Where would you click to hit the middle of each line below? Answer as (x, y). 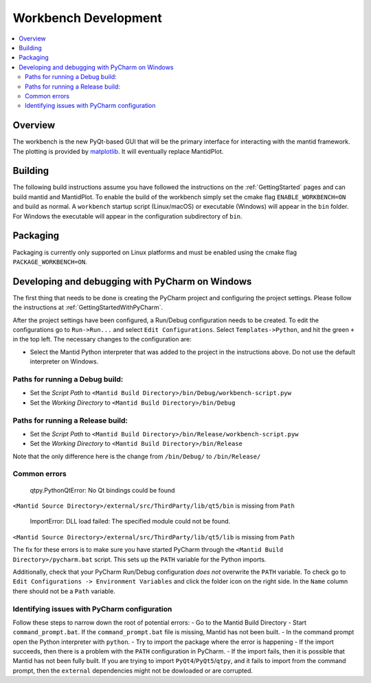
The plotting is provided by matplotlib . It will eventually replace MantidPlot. (118, 151)
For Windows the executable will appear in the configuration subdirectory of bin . (128, 216)
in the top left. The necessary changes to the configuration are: (102, 339)
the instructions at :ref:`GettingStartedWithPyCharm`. (88, 307)
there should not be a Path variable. (64, 591)
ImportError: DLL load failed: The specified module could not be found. (130, 522)
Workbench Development (87, 18)
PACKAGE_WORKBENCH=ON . (50, 262)
